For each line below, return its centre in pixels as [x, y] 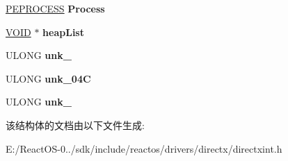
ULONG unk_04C [48, 78]
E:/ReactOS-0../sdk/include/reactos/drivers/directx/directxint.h [144, 148]
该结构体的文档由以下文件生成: [75, 125]
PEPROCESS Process [55, 8]
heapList [63, 32]
